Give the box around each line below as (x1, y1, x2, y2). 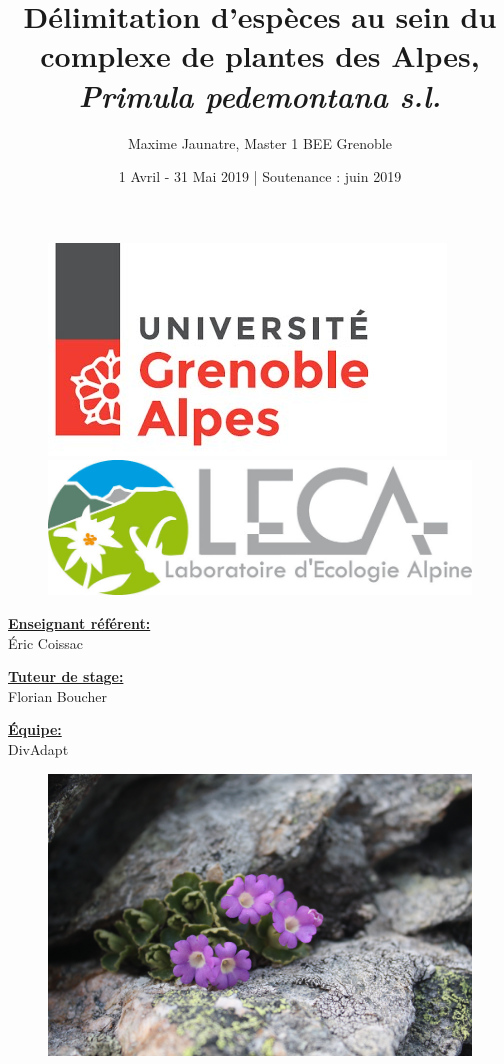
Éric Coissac (8, 632, 84, 653)
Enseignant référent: (8, 613, 151, 634)
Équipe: (8, 719, 62, 740)
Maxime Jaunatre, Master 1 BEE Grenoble (128, 132, 392, 153)
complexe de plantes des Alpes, (40, 35, 480, 76)
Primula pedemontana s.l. (78, 74, 442, 116)
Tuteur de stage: (8, 666, 124, 687)
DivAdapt (8, 739, 69, 760)
